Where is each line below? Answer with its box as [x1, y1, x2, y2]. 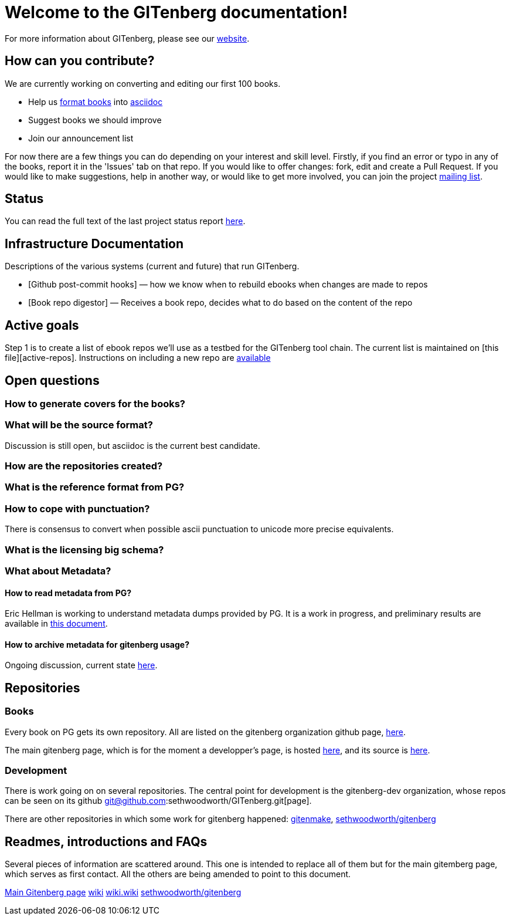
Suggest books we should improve [28, 114, 162, 125]
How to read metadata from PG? [5, 587, 132, 598]
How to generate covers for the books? [5, 397, 186, 410]
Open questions [5, 373, 100, 388]
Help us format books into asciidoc [28, 96, 163, 107]
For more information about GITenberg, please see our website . [5, 33, 250, 43]
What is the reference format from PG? [5, 481, 185, 493]
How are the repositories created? [5, 460, 163, 472]
